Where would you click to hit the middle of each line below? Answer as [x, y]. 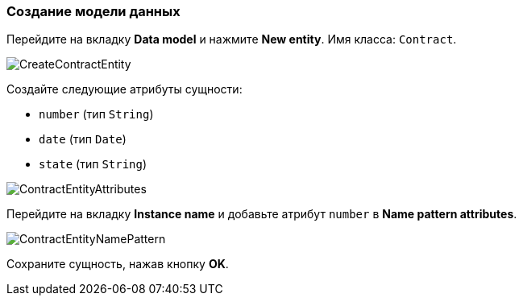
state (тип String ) [93, 164]
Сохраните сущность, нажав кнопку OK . [118, 264]
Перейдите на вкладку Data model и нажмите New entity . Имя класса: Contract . [232, 39]
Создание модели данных [93, 11]
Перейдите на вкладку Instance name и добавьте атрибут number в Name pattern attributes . [262, 214]
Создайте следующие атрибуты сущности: [125, 89]
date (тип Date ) [83, 139]
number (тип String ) [96, 114]
